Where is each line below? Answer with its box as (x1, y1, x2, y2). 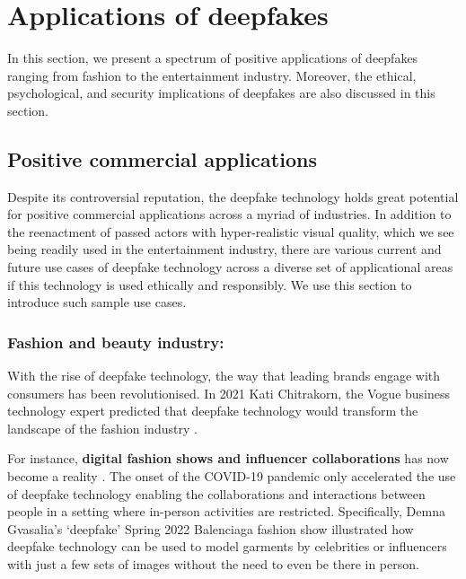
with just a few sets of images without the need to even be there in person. (7, 555, 419, 574)
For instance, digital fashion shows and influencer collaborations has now (7, 449, 449, 468)
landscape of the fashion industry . (7, 418, 198, 437)
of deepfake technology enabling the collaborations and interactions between (7, 484, 426, 503)
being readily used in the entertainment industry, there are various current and (7, 240, 442, 259)
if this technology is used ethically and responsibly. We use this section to (7, 275, 412, 294)
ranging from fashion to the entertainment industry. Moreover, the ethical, (7, 66, 417, 84)
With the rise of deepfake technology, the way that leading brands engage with (7, 366, 441, 385)
